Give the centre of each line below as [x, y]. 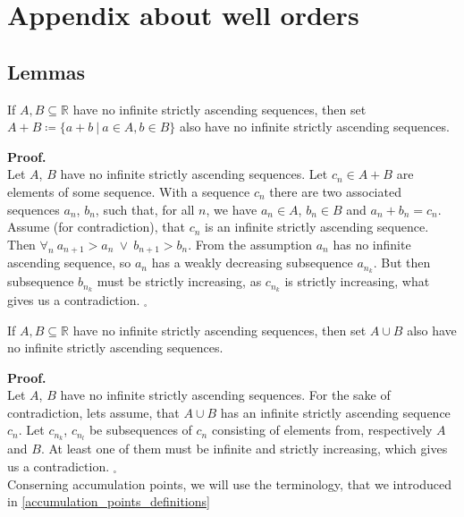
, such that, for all [145, 209]
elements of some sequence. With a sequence [129, 191]
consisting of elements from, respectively [322, 430]
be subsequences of [140, 430]
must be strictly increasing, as [179, 281]
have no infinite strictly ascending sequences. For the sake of [225, 395]
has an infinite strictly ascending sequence [335, 412]
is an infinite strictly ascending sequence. [317, 227]
